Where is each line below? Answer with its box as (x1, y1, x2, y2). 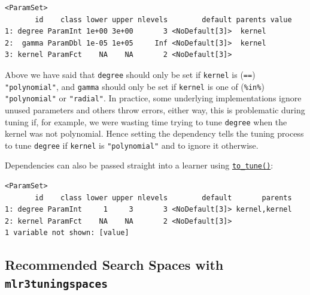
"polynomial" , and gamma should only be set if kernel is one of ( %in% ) (5, 80, 265, 92)
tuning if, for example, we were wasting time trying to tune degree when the (5, 115, 287, 128)
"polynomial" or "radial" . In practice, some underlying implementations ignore (5, 92, 302, 104)
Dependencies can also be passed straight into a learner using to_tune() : (5, 159, 273, 171)
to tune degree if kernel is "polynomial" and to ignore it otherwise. (5, 139, 259, 151)
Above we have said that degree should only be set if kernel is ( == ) (5, 68, 256, 80)
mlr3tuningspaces (5, 277, 108, 290)
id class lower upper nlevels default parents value (35, 15, 292, 24)
